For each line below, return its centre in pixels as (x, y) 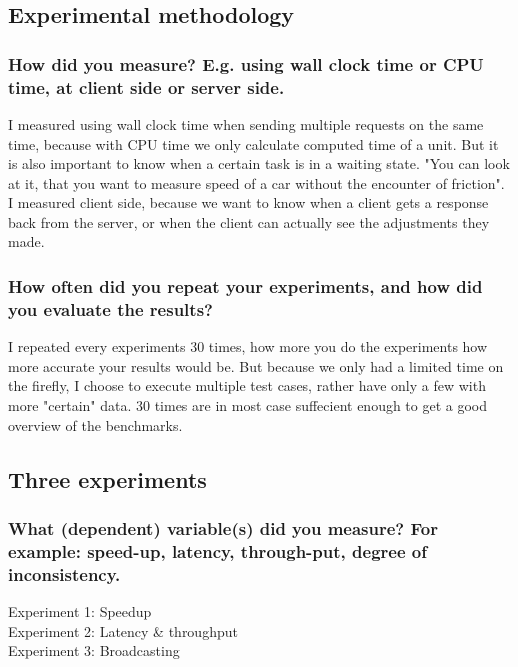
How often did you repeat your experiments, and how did (245, 286)
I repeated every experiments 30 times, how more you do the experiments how (248, 346)
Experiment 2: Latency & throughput (123, 630)
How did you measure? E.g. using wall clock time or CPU (246, 63)
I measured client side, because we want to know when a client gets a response (248, 202)
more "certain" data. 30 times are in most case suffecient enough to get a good (248, 405)
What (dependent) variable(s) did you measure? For (223, 527)
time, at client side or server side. (146, 86)
